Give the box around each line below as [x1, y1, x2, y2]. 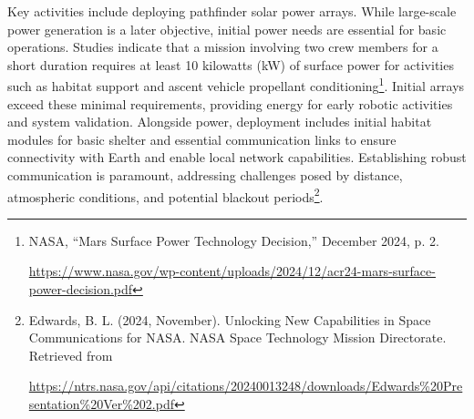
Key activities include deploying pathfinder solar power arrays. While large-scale [7, 2, 457, 20]
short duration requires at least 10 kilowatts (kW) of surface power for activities [7, 55, 454, 74]
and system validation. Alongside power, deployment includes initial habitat [7, 112, 432, 131]
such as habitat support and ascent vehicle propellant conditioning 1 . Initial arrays [7, 74, 465, 96]
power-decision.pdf [28, 280, 133, 299]
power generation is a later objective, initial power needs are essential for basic [7, 19, 447, 38]
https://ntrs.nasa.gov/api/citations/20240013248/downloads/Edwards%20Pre [28, 376, 463, 395]
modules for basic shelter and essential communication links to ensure [7, 129, 397, 148]
